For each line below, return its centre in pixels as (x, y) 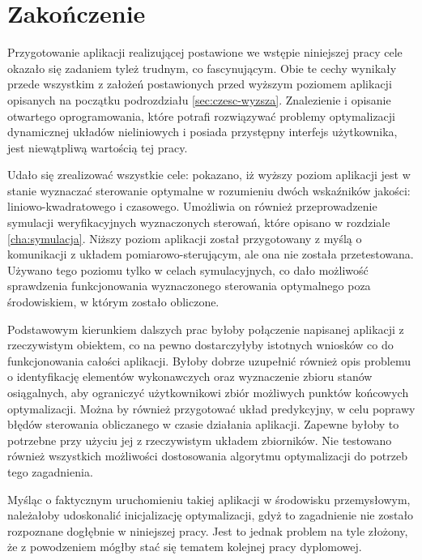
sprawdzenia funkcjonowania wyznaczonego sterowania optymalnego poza (189, 286)
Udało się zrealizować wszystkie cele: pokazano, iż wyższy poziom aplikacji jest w (209, 175)
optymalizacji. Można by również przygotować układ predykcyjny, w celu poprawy (211, 408)
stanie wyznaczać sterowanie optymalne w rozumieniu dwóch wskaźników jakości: (209, 190)
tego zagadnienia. (50, 471)
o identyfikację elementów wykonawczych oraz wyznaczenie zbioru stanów (190, 376)
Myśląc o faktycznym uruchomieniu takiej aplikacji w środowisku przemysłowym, (209, 499)
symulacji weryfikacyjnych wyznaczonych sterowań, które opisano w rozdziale (199, 222)
